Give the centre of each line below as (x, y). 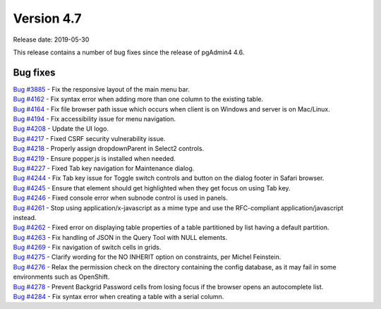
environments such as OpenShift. (61, 277)
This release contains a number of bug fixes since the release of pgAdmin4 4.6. (129, 52)
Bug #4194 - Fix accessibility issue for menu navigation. (95, 119)
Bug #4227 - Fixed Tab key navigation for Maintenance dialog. (104, 168)
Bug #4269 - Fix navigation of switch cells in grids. (87, 248)
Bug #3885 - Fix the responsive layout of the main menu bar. (101, 89)
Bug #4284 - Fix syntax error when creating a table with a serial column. (119, 297)
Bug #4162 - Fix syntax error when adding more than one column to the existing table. (138, 99)
